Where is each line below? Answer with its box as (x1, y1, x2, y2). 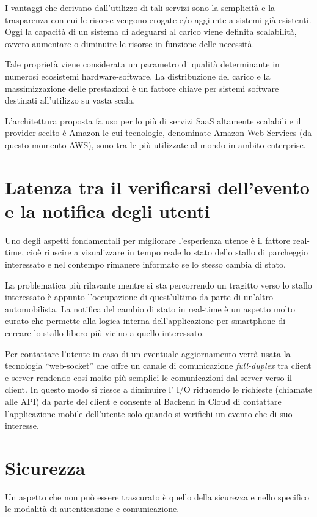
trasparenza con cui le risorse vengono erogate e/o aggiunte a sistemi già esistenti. (5, 13, 312, 26)
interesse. (5, 419, 39, 432)
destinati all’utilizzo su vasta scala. (5, 94, 136, 107)
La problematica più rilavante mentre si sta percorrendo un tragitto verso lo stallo (5, 278, 312, 291)
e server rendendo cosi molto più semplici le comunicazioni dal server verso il (5, 371, 292, 383)
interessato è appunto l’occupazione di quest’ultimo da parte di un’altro (5, 290, 274, 303)
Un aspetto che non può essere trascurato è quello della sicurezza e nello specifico (5, 490, 309, 503)
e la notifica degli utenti (5, 198, 210, 223)
